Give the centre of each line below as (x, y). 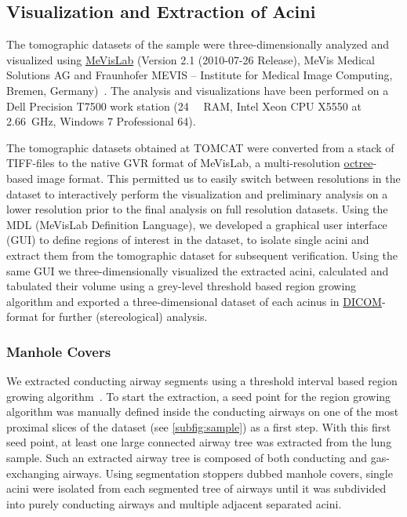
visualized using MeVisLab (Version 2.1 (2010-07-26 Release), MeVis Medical (191, 59)
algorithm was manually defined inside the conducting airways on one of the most (203, 411)
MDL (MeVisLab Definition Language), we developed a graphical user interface (197, 224)
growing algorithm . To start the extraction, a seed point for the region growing (199, 396)
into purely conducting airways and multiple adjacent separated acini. (174, 503)
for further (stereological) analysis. (125, 317)
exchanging (33, 473)
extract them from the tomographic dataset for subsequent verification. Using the (202, 255)
